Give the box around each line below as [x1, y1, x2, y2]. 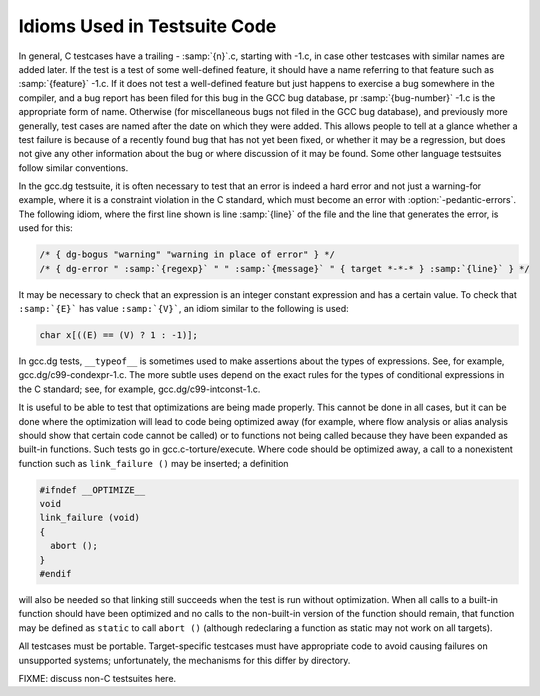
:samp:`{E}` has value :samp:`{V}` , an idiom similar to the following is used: [18, 302, 349, 314]
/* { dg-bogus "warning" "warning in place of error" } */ [39, 249, 335, 260]
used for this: [18, 222, 74, 234]
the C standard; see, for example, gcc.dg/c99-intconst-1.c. [18, 383, 261, 395]
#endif [39, 568, 72, 580]
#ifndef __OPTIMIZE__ [39, 484, 146, 495]
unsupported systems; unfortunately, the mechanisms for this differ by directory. [18, 654, 351, 666]
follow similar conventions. [18, 161, 129, 174]
